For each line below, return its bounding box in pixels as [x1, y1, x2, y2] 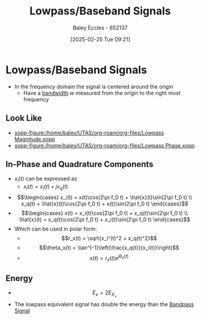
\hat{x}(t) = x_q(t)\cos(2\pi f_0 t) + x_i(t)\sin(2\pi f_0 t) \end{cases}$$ [19, 216, 190, 223]
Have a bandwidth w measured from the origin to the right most [23, 89, 181, 97]
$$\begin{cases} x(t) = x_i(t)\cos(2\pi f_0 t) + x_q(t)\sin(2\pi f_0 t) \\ [21, 209, 188, 217]
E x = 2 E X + [92, 289, 118, 298]
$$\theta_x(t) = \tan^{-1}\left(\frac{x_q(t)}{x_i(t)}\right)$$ [39, 244, 179, 251]
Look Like [5, 113, 43, 124]
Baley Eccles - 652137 [73, 24, 128, 31]
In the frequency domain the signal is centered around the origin [14, 83, 173, 90]
